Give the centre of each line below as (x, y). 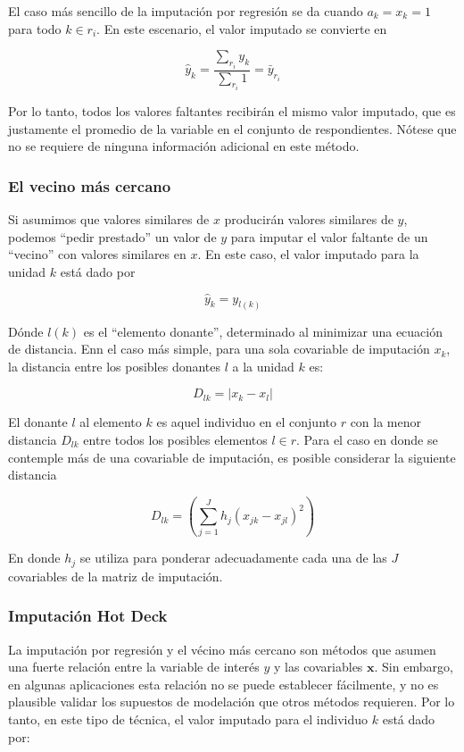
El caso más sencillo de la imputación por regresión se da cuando (186, 11)
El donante (38, 422)
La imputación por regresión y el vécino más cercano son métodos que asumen (222, 649)
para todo (35, 28)
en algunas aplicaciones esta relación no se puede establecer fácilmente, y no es (224, 684)
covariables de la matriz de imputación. (116, 576)
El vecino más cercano (90, 185)
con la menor (386, 422)
